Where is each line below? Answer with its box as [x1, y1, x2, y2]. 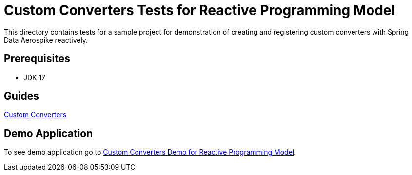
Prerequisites [4, 52, 70, 65]
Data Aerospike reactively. [4, 35, 88, 44]
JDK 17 [23, 73, 46, 82]
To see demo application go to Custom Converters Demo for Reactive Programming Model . [4, 148, 296, 157]
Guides [4, 90, 39, 103]
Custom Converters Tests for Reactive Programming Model [4, 2, 395, 18]
